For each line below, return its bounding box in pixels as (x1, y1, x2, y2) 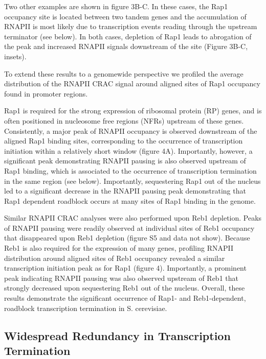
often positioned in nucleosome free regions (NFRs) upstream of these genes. (4, 115, 244, 126)
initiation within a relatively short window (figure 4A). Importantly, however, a (4, 145, 253, 156)
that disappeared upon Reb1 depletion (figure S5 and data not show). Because (4, 232, 250, 243)
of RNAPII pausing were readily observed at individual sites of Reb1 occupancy (4, 222, 255, 233)
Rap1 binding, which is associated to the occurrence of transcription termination (4, 165, 257, 176)
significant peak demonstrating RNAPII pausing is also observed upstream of (4, 155, 246, 166)
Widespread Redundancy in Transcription (4, 327, 231, 343)
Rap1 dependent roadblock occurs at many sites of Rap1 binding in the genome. (4, 195, 256, 206)
